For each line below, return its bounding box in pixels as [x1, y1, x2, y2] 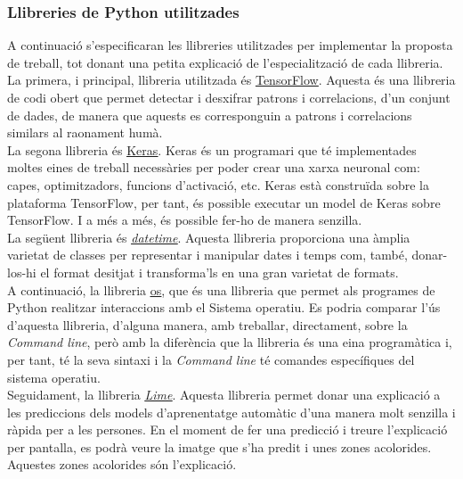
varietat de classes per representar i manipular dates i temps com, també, [7, 245, 408, 264]
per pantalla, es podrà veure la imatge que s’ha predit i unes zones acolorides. [7, 437, 432, 456]
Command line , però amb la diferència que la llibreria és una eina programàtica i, [7, 333, 452, 351]
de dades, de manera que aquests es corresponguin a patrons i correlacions [7, 105, 412, 124]
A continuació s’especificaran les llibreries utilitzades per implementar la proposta [7, 36, 453, 54]
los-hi [7, 262, 37, 281]
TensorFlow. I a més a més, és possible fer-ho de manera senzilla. [7, 211, 362, 229]
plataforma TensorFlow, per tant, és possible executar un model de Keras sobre [7, 193, 441, 211]
